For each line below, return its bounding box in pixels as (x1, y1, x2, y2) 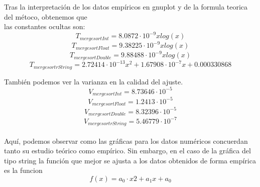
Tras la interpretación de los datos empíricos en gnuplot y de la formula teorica (4, 2, 248, 12)
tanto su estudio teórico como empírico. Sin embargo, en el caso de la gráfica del (4, 145, 251, 156)
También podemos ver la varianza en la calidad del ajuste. (4, 76, 183, 86)
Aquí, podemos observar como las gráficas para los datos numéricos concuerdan (4, 135, 248, 146)
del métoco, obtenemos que (4, 11, 87, 22)
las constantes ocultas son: (4, 21, 85, 32)
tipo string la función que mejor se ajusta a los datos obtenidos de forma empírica (4, 155, 256, 165)
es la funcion (4, 165, 43, 175)
